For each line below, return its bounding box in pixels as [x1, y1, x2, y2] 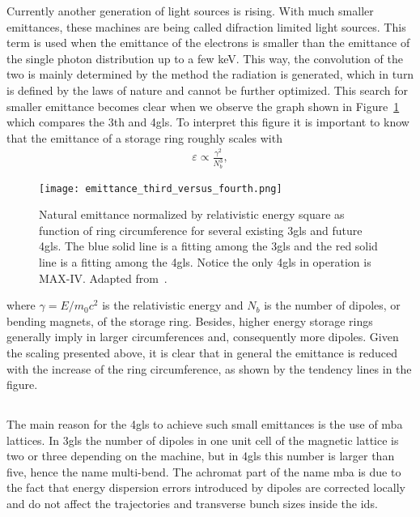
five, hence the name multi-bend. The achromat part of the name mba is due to [6, 463, 401, 480]
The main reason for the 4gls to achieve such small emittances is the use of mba [6, 416, 403, 433]
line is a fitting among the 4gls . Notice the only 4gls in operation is [39, 253, 371, 270]
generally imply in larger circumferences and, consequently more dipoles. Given [6, 328, 399, 345]
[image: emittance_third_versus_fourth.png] [39, 182, 282, 194]
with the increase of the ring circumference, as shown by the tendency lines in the [6, 360, 412, 377]
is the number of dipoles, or [264, 297, 401, 314]
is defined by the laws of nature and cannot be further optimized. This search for [6, 81, 408, 98]
